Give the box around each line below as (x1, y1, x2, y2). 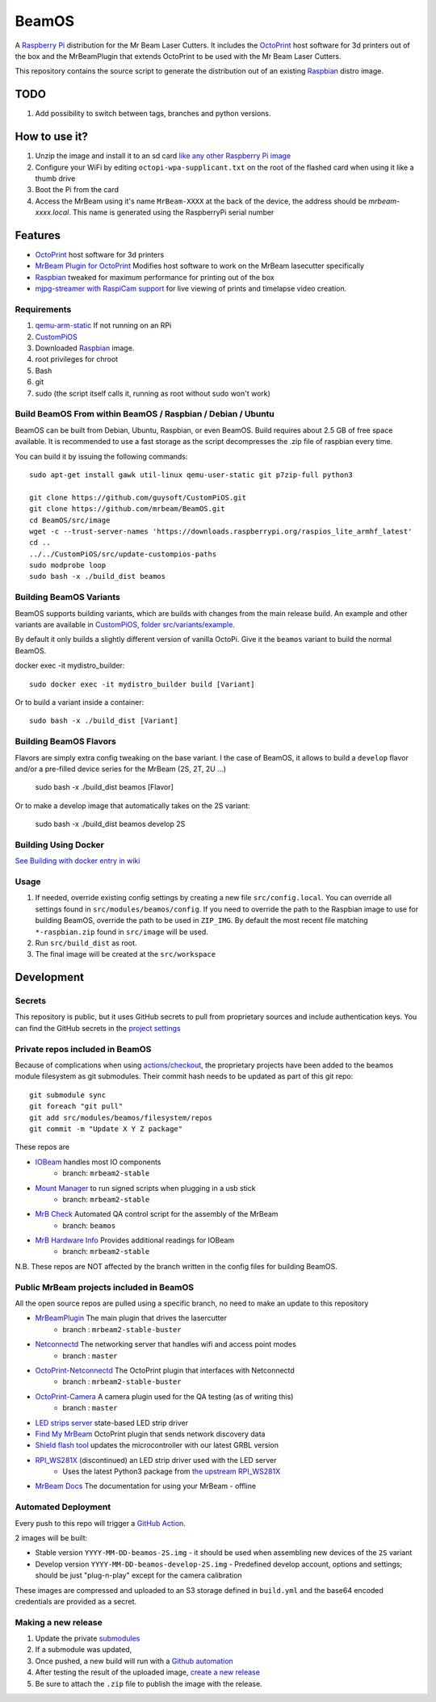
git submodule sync (29, 1090, 107, 1100)
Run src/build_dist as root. (35, 937, 137, 948)
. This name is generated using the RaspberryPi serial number (69, 208, 275, 217)
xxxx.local (35, 208, 69, 217)
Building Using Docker (15, 839, 104, 850)
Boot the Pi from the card (35, 185, 119, 195)
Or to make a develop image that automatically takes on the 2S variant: (15, 800, 250, 811)
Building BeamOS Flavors (15, 736, 116, 747)
